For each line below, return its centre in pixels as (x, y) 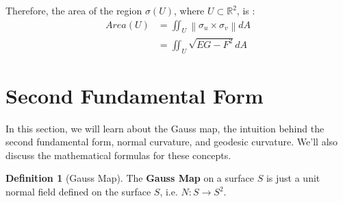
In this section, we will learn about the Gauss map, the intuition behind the (165, 128)
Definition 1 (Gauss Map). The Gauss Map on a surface (130, 178)
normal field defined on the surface (78, 192)
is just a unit (293, 178)
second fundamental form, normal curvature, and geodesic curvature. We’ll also (172, 142)
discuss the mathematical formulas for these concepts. (118, 155)
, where (189, 10)
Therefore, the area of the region (74, 10)
